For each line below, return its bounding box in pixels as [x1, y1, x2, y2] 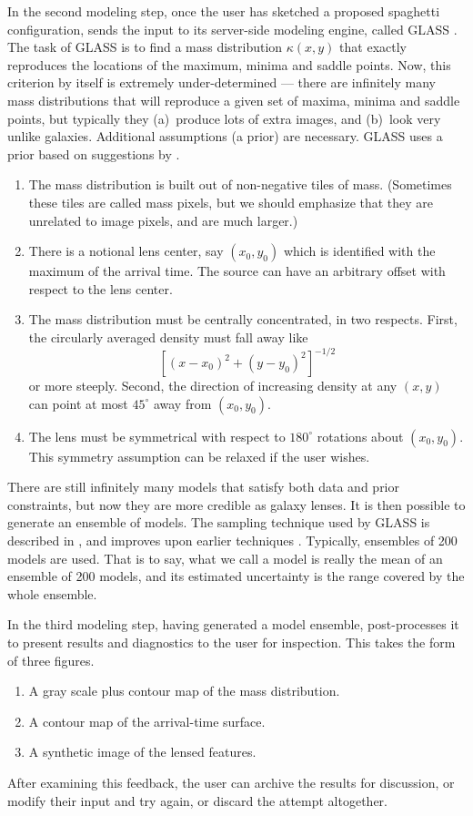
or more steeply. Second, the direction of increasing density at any [28, 376, 398, 394]
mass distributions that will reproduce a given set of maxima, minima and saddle [7, 90, 460, 109]
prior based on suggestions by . [7, 144, 180, 163]
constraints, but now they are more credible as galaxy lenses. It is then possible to [7, 495, 466, 514]
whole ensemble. [7, 584, 97, 603]
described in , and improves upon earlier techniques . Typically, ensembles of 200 [7, 530, 458, 549]
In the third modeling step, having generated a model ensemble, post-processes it [7, 615, 459, 634]
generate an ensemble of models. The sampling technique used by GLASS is [7, 513, 430, 532]
